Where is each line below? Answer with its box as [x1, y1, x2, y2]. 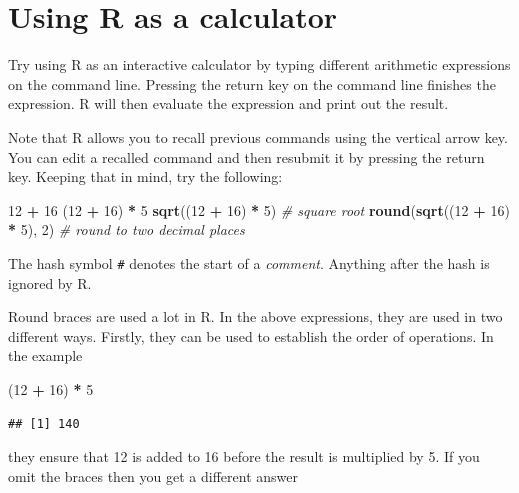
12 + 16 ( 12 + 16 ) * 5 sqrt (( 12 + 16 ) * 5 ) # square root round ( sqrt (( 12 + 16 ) [8, 199, 510, 220]
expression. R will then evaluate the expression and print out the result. [8, 93, 449, 114]
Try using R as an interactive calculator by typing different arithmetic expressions [8, 54, 511, 75]
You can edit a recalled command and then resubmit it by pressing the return [8, 146, 485, 167]
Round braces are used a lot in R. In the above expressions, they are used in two [8, 306, 503, 327]
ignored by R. [8, 272, 92, 293]
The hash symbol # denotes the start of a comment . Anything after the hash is [8, 252, 490, 273]
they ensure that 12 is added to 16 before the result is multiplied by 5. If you [8, 446, 480, 467]
